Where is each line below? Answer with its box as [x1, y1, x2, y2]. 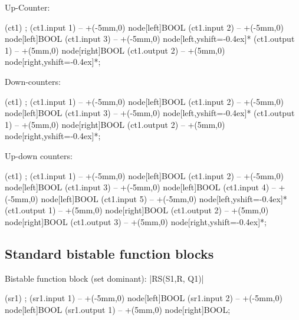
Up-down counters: [5, 149, 73, 161]
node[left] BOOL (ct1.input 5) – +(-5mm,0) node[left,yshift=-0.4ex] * [41, 192, 287, 204]
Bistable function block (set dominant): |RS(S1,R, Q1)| [5, 272, 204, 284]
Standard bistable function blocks [5, 244, 214, 262]
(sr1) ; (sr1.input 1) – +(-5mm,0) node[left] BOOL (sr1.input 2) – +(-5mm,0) [5, 292, 282, 304]
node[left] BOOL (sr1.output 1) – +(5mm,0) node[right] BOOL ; [5, 303, 231, 315]
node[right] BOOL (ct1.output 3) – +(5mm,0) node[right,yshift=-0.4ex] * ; [5, 215, 267, 227]
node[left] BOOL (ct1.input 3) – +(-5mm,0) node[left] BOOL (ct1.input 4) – [5, 181, 276, 193]
